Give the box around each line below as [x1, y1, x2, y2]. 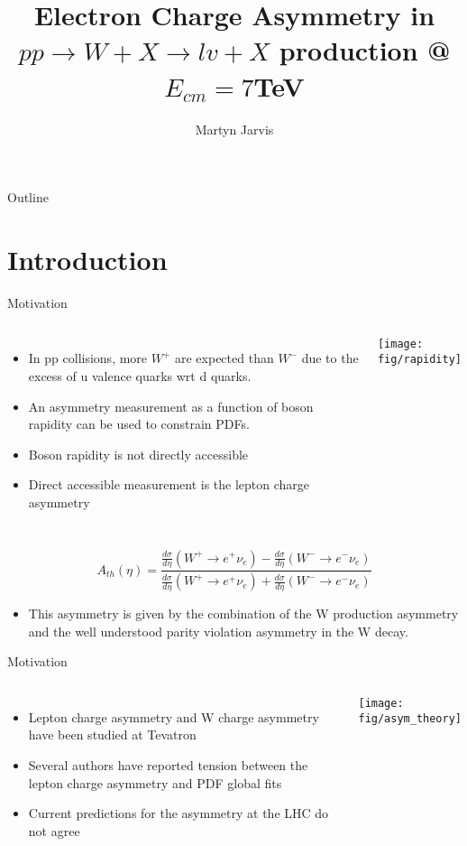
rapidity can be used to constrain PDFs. [28, 414, 250, 433]
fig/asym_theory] [358, 711, 462, 725]
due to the [301, 349, 359, 367]
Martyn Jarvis [195, 119, 274, 138]
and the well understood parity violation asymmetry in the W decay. [28, 621, 408, 640]
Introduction [7, 240, 168, 277]
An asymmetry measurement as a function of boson [28, 396, 314, 415]
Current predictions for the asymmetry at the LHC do [28, 804, 329, 823]
